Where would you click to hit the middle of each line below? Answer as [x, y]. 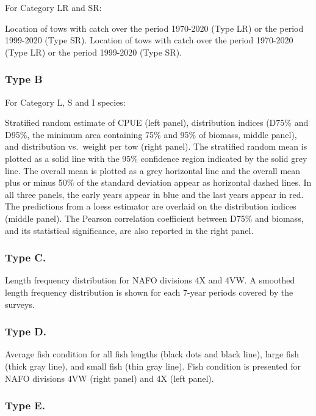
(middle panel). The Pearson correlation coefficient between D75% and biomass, [154, 218]
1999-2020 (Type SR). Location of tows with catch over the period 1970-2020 [149, 40]
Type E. [25, 405]
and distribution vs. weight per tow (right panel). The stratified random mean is [156, 146]
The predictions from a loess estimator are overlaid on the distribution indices [151, 206]
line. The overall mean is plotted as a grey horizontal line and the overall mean [153, 170]
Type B [24, 79]
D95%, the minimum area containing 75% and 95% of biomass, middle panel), [151, 134]
